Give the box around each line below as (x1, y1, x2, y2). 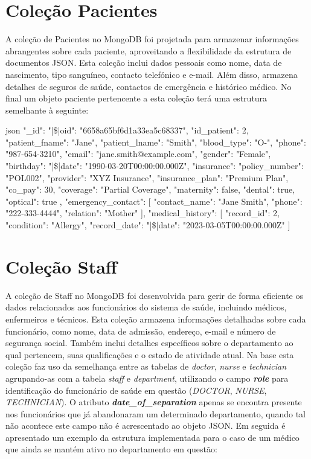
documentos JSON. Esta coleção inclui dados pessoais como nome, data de (5, 56, 282, 69)
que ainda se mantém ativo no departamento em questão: (5, 443, 217, 455)
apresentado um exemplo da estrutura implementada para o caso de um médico (5, 431, 300, 443)
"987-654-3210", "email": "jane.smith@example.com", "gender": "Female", (5, 147, 271, 160)
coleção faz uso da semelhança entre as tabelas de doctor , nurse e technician (5, 360, 287, 373)
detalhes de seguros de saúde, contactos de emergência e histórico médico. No (5, 80, 292, 92)
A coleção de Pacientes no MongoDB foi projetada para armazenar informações (5, 33, 299, 45)
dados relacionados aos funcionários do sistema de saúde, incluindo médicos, (5, 301, 287, 313)
